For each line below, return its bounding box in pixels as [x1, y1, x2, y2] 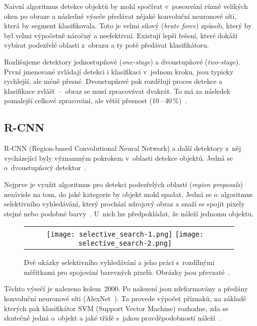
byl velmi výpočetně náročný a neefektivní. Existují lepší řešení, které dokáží [4, 30, 238, 40]
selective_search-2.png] [78, 239, 172, 248]
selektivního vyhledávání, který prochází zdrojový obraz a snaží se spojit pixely [4, 198, 245, 209]
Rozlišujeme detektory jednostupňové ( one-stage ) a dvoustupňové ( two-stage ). [4, 56, 241, 66]
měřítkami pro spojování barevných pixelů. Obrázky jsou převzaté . [24, 266, 230, 277]
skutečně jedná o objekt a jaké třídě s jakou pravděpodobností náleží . [4, 313, 221, 323]
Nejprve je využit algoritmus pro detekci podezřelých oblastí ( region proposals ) [4, 179, 243, 189]
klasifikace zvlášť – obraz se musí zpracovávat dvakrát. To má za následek [4, 85, 231, 96]
